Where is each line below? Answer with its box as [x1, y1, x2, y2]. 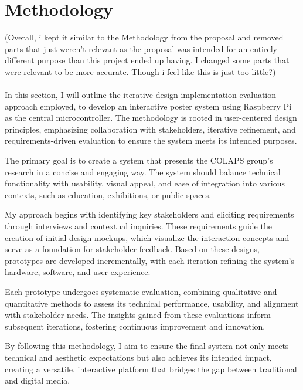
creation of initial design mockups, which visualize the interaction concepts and [5, 231, 290, 243]
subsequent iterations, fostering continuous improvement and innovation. [5, 320, 265, 332]
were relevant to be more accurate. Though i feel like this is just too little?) [5, 65, 276, 77]
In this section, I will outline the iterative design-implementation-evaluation [5, 89, 277, 101]
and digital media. [5, 374, 70, 386]
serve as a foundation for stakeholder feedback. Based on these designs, [5, 243, 260, 255]
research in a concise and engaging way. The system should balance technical [5, 165, 281, 178]
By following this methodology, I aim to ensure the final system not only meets [5, 340, 289, 352]
